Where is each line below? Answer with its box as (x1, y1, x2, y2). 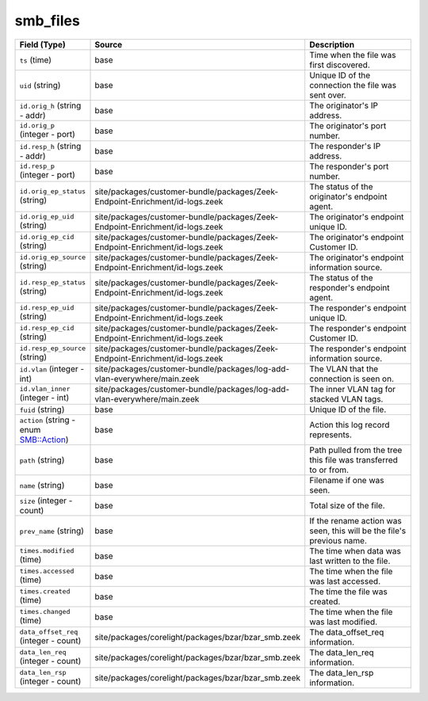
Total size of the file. (309, 500, 385, 511)
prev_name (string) (19, 525, 85, 536)
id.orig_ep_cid (19, 233, 75, 242)
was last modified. (309, 616, 378, 627)
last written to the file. (309, 555, 391, 566)
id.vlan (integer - (19, 363, 85, 374)
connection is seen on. (309, 373, 394, 384)
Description (309, 39, 355, 50)
